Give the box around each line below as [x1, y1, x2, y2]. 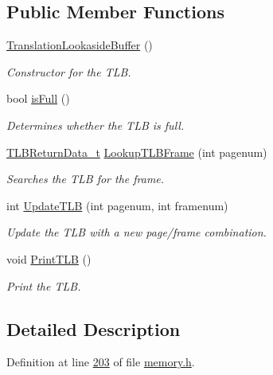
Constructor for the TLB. [6, 63, 131, 80]
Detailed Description [6, 316, 181, 341]
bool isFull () [6, 90, 70, 107]
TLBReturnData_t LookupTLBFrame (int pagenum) [6, 143, 267, 160]
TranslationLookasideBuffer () [6, 37, 153, 53]
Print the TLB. [6, 277, 81, 294]
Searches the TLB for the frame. [6, 170, 165, 187]
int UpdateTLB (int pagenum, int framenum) [6, 197, 228, 213]
